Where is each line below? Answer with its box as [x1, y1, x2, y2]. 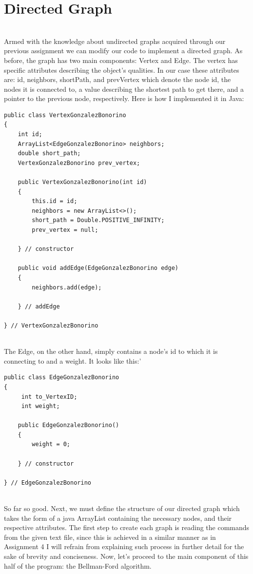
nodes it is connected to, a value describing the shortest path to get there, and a [4, 83, 244, 94]
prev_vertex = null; [32, 226, 98, 233]
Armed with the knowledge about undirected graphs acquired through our [4, 36, 226, 46]
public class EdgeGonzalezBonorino [4, 374, 119, 381]
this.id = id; [32, 198, 78, 205]
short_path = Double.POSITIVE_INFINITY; [32, 217, 165, 224]
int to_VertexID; [21, 393, 78, 400]
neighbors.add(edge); [32, 284, 102, 291]
